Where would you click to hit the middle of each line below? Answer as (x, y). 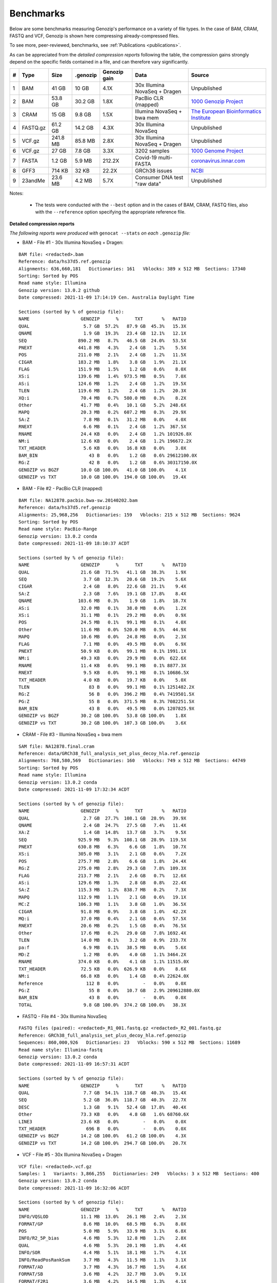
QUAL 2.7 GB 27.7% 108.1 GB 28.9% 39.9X (103, 818)
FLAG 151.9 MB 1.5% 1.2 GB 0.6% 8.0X (103, 369)
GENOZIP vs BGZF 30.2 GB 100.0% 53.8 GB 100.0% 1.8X (103, 716)
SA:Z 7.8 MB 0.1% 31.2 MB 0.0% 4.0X (103, 419)
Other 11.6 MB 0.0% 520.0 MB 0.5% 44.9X (103, 629)
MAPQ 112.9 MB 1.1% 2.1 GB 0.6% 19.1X (103, 897)
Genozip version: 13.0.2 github (59, 290)
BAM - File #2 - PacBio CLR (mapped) (62, 489)
